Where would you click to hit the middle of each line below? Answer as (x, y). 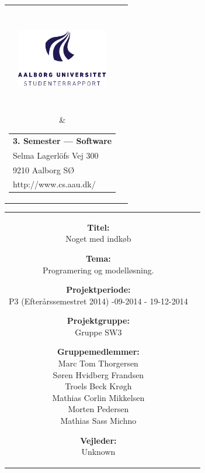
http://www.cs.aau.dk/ (54, 184)
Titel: (98, 227)
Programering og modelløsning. (98, 270)
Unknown (98, 452)
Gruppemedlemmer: (98, 352)
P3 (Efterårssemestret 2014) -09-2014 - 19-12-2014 (98, 301)
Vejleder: (98, 440)
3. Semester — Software (62, 140)
